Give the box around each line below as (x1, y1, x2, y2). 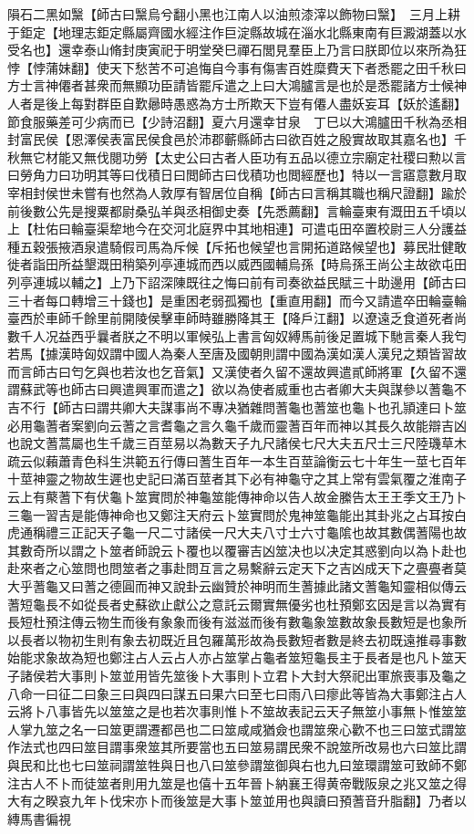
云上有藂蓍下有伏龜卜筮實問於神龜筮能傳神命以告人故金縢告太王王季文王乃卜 (7, 487, 467, 506)
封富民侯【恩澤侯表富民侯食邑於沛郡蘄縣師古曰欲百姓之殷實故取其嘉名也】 (7, 130, 454, 149)
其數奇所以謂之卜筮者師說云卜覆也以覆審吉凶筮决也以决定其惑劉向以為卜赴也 (7, 540, 467, 559)
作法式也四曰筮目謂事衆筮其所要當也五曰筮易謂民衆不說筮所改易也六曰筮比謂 (7, 737, 467, 756)
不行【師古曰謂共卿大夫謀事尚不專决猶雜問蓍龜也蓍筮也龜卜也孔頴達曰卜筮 (19, 398, 467, 417)
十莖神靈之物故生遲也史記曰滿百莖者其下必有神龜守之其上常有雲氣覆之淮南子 (7, 469, 467, 488)
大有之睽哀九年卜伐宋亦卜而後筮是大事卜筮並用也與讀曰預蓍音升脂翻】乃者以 (7, 791, 467, 810)
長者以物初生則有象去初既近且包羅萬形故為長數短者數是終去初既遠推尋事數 (19, 630, 467, 649)
